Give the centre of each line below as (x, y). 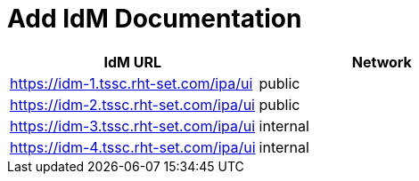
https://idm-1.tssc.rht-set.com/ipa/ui (131, 83)
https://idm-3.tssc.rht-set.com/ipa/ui (133, 126)
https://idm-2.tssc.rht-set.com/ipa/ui (132, 104)
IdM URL (133, 62)
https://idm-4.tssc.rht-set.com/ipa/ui (133, 147)
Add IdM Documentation (155, 19)
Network (382, 62)
